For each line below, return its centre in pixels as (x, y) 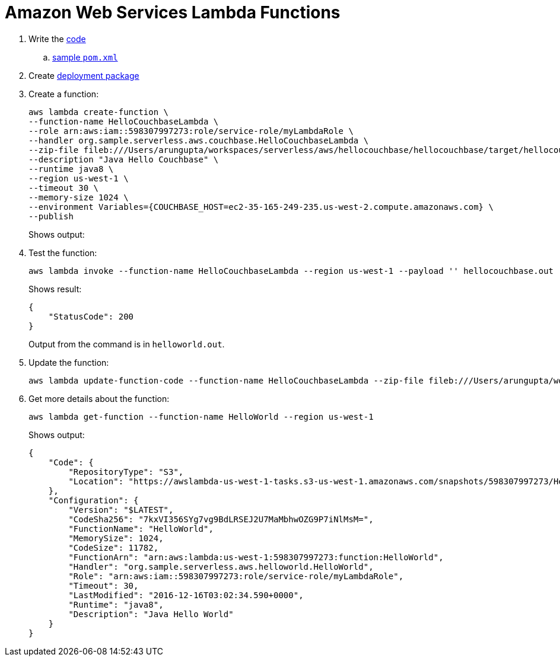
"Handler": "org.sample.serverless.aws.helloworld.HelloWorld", (221, 566)
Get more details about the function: (99, 398)
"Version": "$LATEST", (121, 510)
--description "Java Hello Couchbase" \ (124, 159)
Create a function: (64, 94)
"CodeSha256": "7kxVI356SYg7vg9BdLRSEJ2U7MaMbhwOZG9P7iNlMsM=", (221, 519)
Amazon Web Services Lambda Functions (173, 12)
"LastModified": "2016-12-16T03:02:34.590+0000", (186, 595)
